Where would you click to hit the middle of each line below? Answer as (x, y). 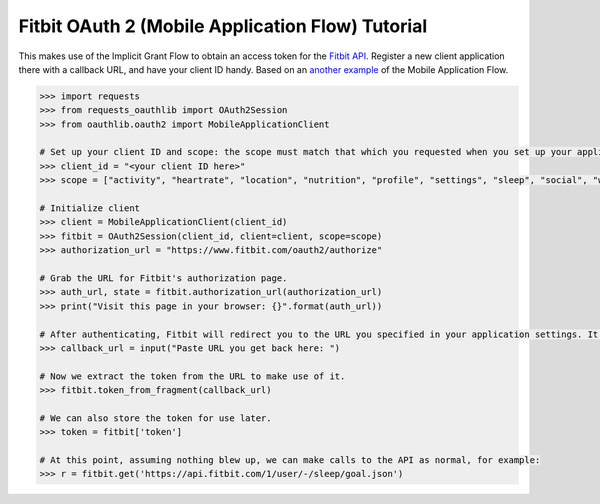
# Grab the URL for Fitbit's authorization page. (163, 278)
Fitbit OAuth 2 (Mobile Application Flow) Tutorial (223, 26)
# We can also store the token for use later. (155, 418)
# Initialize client (89, 208)
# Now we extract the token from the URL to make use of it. (192, 376)
